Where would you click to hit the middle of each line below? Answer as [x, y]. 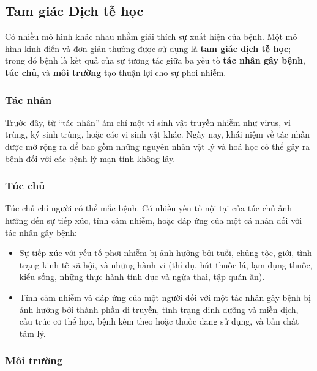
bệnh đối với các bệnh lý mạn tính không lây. [90, 158]
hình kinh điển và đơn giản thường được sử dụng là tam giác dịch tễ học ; [148, 48]
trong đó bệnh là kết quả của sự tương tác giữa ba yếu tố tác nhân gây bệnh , [155, 60]
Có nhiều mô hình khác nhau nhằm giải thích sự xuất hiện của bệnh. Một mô [151, 36]
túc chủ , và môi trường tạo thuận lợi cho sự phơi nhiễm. [116, 72]
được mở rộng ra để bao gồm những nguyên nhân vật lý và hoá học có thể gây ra [158, 146]
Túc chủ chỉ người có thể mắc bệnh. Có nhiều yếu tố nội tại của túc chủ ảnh [148, 208]
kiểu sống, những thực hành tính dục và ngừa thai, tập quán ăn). [142, 277]
